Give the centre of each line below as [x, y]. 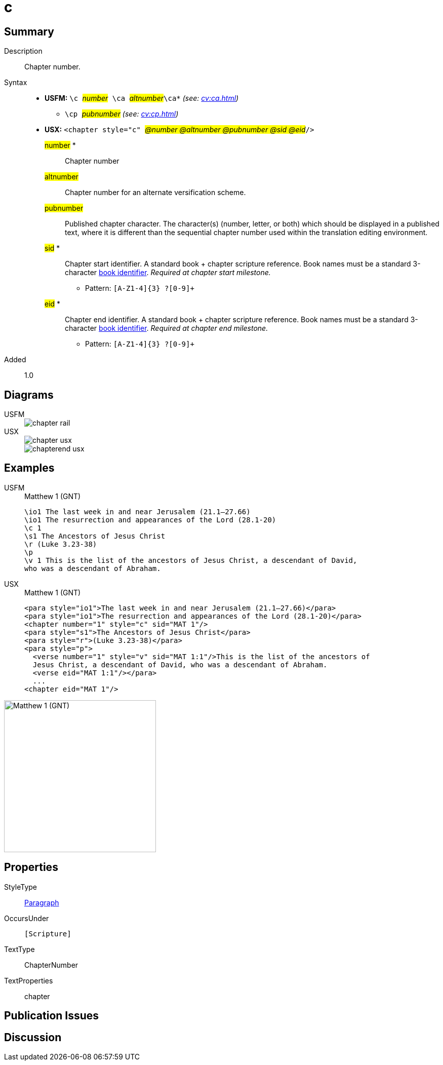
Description [23, 51]
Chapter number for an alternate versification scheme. [155, 193]
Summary [29, 31]
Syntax [16, 83]
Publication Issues [52, 1016]
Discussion [33, 1037]
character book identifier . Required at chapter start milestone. [168, 273]
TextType [19, 949]
